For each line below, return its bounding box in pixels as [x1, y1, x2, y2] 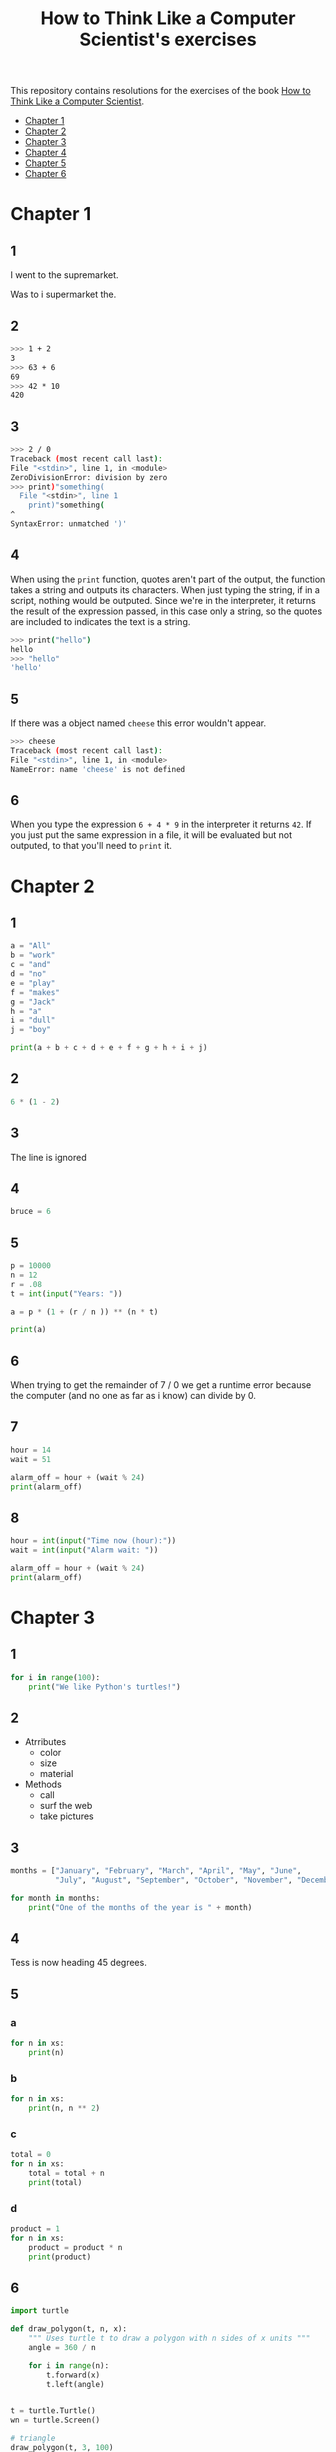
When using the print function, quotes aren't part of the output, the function [10, 573, 326, 585]
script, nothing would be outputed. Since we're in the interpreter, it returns [10, 594, 317, 606]
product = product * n [28, 2242, 123, 2252]
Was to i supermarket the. [10, 288, 117, 301]
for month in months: [10, 1893, 101, 1903]
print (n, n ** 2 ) [28, 2103, 101, 2113]
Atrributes [24, 1736, 67, 1748]
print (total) [28, 2177, 83, 2187]
